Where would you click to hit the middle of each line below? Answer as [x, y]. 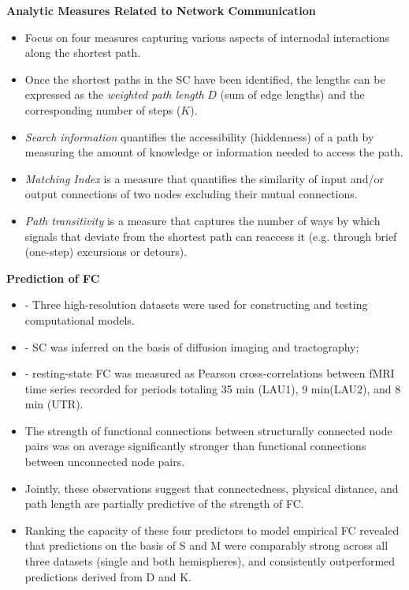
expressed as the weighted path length [114, 94]
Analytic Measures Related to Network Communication [161, 10]
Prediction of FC [53, 278]
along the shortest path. [83, 53]
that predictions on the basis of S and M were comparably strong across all [206, 545]
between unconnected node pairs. [105, 462]
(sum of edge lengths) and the [292, 94]
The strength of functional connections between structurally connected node [208, 430]
